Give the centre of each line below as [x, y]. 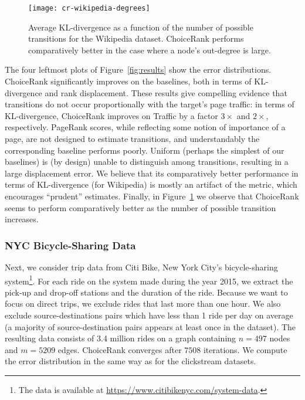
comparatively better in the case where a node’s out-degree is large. [150, 50]
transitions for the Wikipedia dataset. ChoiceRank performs [136, 38]
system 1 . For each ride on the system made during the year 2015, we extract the [149, 280]
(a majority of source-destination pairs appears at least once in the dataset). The [150, 326]
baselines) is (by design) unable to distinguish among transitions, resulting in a [147, 162]
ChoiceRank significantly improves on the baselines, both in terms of [128, 81]
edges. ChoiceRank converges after [120, 349]
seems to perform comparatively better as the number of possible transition [140, 207]
